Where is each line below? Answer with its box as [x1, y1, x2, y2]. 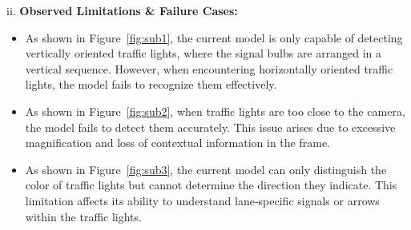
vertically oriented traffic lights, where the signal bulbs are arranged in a [25, 45, 382, 61]
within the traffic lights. [25, 208, 142, 224]
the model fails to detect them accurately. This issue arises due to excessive [25, 118, 396, 135]
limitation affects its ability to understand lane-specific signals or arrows [25, 192, 380, 208]
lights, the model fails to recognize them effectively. [25, 76, 277, 93]
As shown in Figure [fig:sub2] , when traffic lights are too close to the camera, [25, 102, 405, 119]
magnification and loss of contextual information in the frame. [25, 134, 331, 151]
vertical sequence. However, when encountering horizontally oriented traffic [25, 60, 393, 77]
